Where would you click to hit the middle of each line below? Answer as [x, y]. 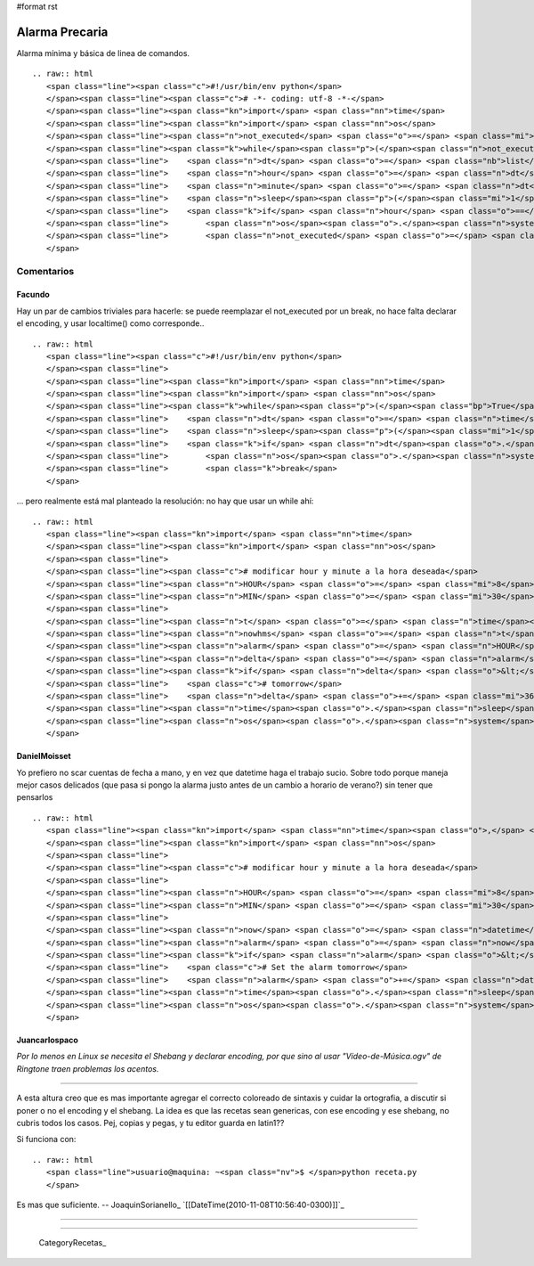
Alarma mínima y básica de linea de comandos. [103, 53]
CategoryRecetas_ [73, 1243]
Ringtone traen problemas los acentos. [88, 1068]
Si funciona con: [46, 1139]
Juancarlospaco [48, 1040]
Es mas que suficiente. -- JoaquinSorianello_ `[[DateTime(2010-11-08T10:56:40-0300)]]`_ [180, 1205]
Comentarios [45, 271]
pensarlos [35, 797]
